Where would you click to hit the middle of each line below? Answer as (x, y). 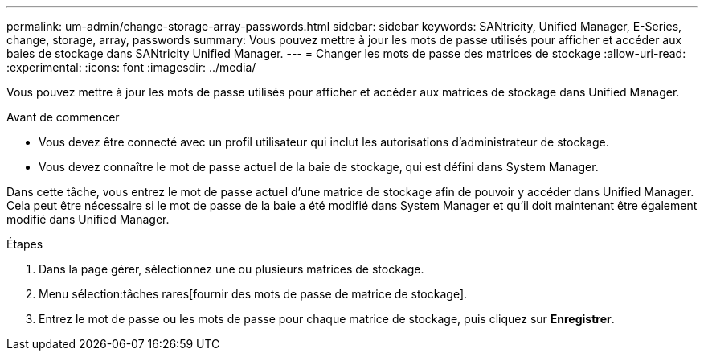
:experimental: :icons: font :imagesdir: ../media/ (131, 67)
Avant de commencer (63, 117)
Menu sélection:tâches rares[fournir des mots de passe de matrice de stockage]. (253, 294)
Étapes (25, 244)
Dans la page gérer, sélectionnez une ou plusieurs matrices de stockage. (231, 269)
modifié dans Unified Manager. (88, 219)
